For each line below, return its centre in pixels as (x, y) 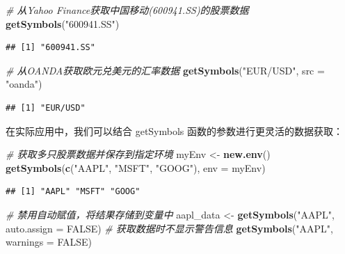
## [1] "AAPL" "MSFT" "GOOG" (73, 192)
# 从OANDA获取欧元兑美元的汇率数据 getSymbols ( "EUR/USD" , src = (165, 70)
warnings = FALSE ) (49, 242)
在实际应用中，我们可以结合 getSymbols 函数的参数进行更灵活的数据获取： (175, 130)
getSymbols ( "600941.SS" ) (63, 23)
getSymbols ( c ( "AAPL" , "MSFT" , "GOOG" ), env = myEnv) (136, 167)
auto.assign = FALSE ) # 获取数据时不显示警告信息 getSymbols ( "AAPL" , (169, 228)
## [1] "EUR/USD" (46, 108)
